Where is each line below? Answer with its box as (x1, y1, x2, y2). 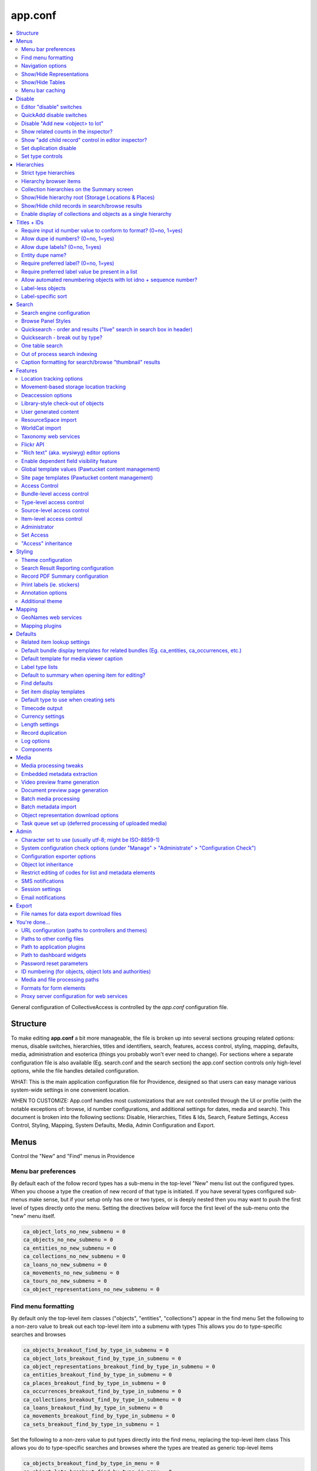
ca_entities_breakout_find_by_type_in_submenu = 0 (23, 1372, 173, 1378)
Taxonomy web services (21, 432, 80, 440)
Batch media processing (21, 795, 80, 802)
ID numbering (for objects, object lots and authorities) (21, 968, 151, 975)
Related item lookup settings (21, 638, 90, 645)
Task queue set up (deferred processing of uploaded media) (21, 820, 167, 827)
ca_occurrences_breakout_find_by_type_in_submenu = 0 (23, 1388, 181, 1395)
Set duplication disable (21, 145, 76, 152)
